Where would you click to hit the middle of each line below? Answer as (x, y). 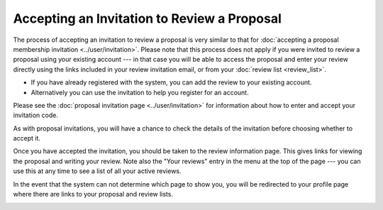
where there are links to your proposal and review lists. (93, 194)
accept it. (27, 138)
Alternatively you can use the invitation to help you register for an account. (140, 92)
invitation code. (35, 115)
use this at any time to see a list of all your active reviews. (97, 171)
